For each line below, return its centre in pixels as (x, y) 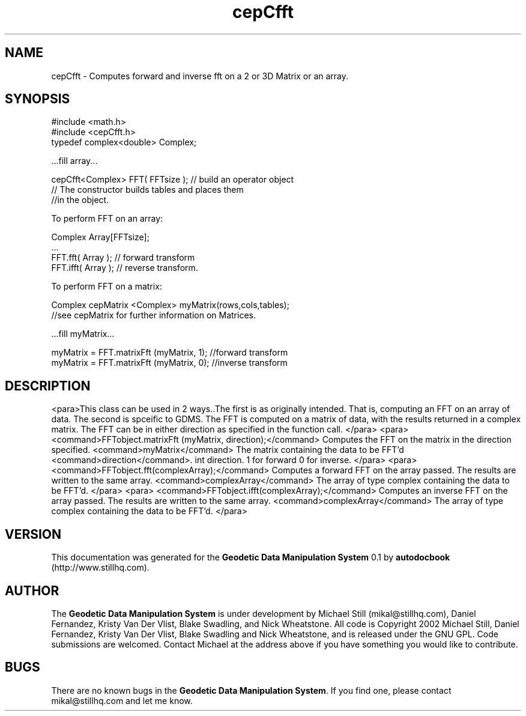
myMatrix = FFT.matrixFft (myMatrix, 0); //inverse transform (169, 363)
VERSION (33, 534)
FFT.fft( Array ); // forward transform (123, 258)
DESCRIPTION (48, 386)
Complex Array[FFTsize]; (100, 237)
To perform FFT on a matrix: (107, 287)
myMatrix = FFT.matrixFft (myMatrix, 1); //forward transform (170, 353)
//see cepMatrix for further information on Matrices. (153, 315)
